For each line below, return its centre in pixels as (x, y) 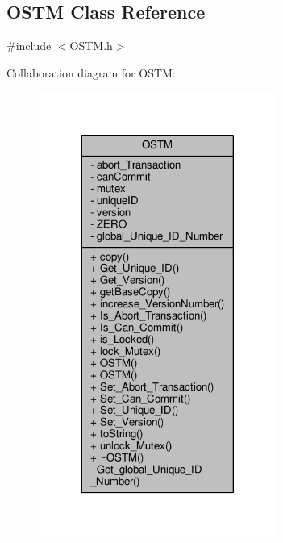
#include (29, 46)
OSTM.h (91, 46)
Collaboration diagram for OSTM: (91, 72)
